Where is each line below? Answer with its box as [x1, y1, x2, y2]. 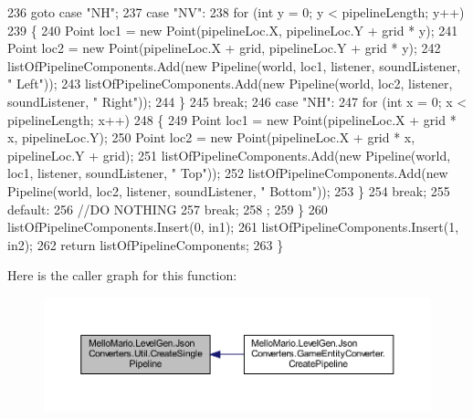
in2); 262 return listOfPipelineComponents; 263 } [7, 235, 284, 254]
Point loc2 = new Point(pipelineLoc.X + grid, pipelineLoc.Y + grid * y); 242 [7, 38, 441, 58]
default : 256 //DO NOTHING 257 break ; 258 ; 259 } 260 [7, 199, 328, 218]
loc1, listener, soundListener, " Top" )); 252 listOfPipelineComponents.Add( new [7, 163, 448, 183]
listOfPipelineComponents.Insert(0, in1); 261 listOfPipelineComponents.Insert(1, [7, 217, 459, 236]
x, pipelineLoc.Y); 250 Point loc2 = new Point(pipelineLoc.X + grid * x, [7, 128, 415, 147]
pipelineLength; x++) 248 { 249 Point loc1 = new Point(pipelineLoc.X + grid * [7, 110, 457, 129]
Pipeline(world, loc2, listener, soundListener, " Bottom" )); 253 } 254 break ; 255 [7, 181, 450, 200]
